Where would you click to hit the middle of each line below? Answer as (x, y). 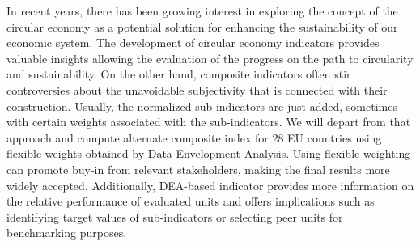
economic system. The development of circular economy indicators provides (193, 42)
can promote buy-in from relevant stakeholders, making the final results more (198, 169)
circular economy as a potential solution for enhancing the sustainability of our (202, 26)
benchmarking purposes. (67, 233)
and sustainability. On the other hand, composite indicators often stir (179, 74)
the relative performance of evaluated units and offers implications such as (191, 201)
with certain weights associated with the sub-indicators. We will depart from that (209, 122)
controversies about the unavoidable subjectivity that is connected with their (197, 89)
